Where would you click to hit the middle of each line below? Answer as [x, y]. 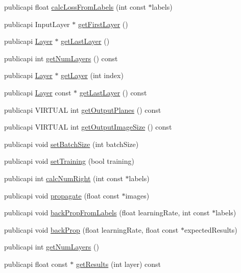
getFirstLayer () [103, 24]
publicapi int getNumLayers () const [61, 58]
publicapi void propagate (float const [62, 195]
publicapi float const [36, 264]
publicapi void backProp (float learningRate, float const [91, 229]
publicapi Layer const [38, 92]
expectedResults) [211, 229]
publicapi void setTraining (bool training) [69, 161]
